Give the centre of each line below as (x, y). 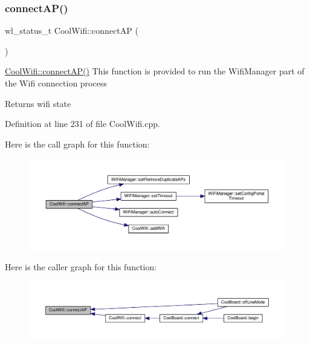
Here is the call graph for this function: (77, 144)
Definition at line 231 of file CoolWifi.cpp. (82, 124)
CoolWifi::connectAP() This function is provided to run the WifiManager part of (155, 71)
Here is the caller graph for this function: (81, 267)
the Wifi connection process (56, 83)
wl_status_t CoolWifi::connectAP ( (72, 31)
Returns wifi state (38, 103)
